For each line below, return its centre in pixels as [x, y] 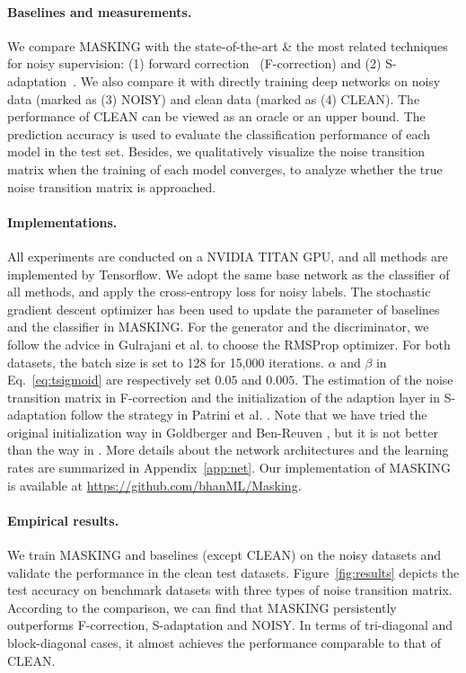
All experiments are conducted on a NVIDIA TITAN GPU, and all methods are [228, 256]
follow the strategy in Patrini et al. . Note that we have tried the [249, 415]
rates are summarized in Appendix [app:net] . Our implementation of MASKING [229, 468]
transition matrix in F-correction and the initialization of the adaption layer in [224, 397]
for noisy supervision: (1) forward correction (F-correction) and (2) [194, 63]
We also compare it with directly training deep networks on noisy [260, 80]
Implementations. [62, 221]
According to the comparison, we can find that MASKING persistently [202, 607]
